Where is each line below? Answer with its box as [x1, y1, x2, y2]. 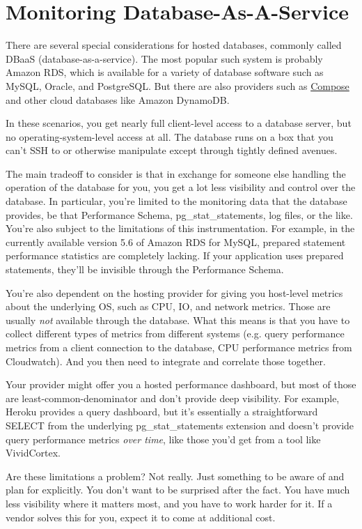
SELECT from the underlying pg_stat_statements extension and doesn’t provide [6, 417, 354, 432]
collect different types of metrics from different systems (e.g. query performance [6, 326, 345, 341]
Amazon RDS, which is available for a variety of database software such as [6, 65, 324, 79]
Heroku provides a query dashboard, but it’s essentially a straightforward [6, 404, 318, 419]
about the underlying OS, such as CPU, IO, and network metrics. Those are [6, 299, 331, 314]
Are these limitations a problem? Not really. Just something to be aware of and [6, 468, 345, 483]
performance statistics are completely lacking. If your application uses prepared [6, 248, 344, 263]
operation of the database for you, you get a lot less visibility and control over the [6, 180, 356, 194]
